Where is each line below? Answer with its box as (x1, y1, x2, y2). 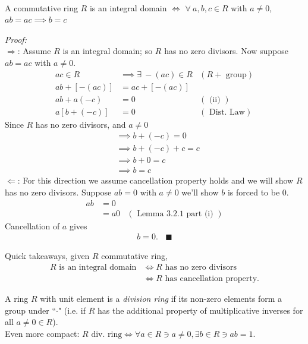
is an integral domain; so (62, 45, 153, 57)
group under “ (5, 304, 56, 316)
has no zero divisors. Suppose (5, 186, 112, 198)
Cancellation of (5, 219, 60, 232)
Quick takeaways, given (5, 250, 90, 262)
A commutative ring (5, 1, 78, 14)
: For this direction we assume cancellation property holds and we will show (17, 174, 294, 187)
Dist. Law (209, 108, 245, 116)
